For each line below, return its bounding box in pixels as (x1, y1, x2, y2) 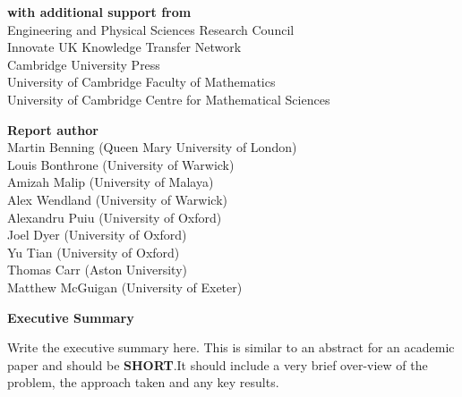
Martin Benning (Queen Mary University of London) (7, 138, 297, 156)
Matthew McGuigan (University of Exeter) (7, 277, 243, 296)
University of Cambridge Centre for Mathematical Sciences (7, 89, 330, 108)
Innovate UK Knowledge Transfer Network (7, 38, 242, 56)
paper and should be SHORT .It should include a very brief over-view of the (7, 355, 428, 374)
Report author (7, 120, 98, 139)
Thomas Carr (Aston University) (7, 260, 188, 279)
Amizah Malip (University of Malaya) (7, 173, 214, 191)
